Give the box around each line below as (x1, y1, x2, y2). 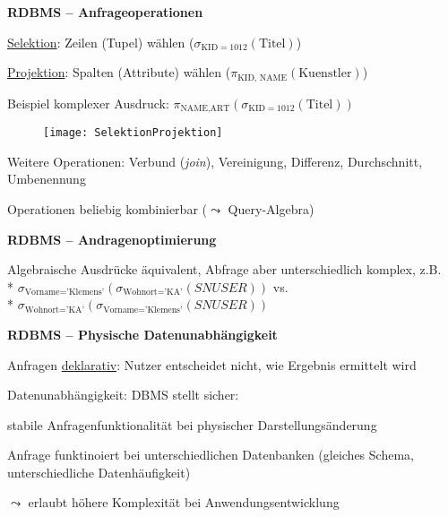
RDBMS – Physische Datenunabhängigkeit (7, 324, 278, 343)
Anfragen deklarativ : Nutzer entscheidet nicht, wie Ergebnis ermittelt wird (7, 355, 417, 374)
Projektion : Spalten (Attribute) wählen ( (7, 63, 231, 82)
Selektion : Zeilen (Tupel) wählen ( (7, 32, 194, 51)
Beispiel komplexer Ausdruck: (7, 93, 169, 112)
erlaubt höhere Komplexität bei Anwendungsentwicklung (28, 493, 340, 512)
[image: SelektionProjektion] (43, 126, 223, 140)
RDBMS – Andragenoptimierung (7, 229, 217, 248)
